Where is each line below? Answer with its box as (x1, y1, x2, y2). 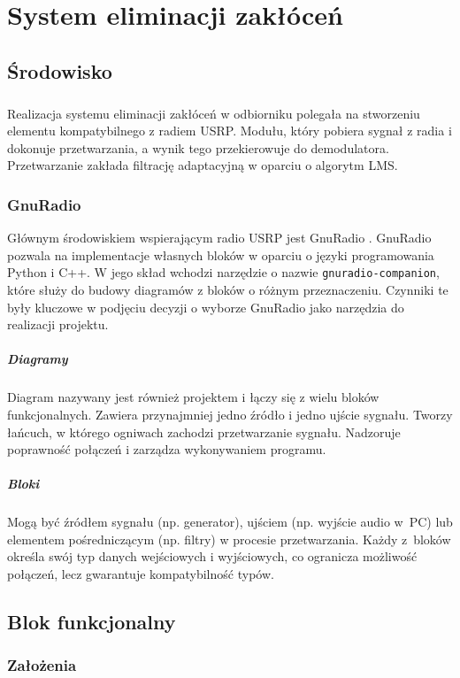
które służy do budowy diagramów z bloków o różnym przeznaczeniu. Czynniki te (7, 280, 448, 298)
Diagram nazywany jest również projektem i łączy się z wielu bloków (7, 388, 379, 406)
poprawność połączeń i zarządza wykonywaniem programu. (7, 440, 326, 458)
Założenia (7, 654, 77, 676)
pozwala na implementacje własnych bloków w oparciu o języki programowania (7, 245, 434, 264)
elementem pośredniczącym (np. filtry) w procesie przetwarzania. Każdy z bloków (7, 529, 451, 548)
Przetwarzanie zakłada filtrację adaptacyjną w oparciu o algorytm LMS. (7, 156, 398, 174)
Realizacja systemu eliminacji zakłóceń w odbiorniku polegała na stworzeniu (7, 104, 420, 122)
